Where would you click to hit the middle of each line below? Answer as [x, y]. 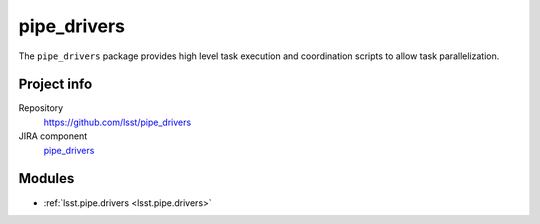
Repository [41, 108]
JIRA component [53, 136]
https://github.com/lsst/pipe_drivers [117, 122]
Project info [55, 84]
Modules [46, 178]
